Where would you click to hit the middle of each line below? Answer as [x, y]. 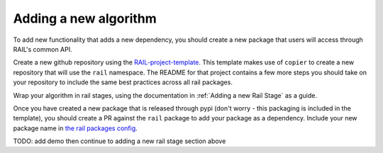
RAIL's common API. [43, 49]
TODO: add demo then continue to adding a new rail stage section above [120, 141]
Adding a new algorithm [85, 18]
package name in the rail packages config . [75, 128]
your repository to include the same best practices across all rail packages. [123, 82]
